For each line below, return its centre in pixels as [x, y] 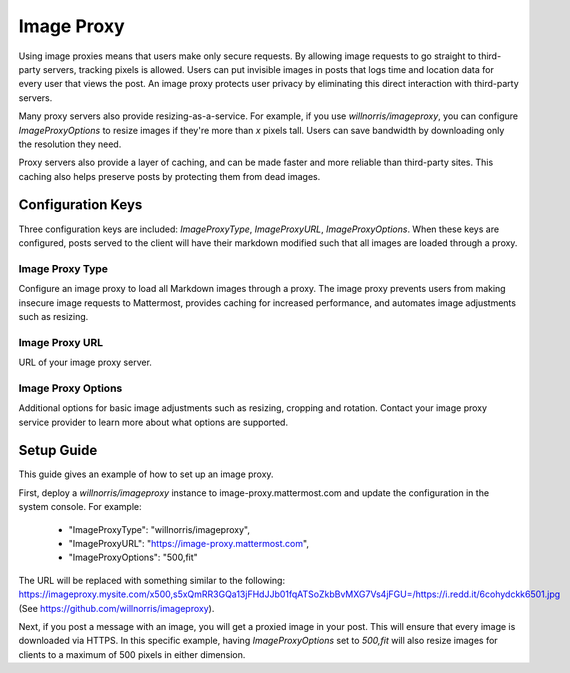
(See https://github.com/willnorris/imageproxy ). [116, 608]
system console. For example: [80, 507]
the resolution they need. [70, 144]
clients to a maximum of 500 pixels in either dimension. [132, 654]
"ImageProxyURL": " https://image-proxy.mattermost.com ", [189, 544]
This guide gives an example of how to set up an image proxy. [146, 474]
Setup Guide [58, 450]
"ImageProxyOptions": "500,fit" [133, 557]
